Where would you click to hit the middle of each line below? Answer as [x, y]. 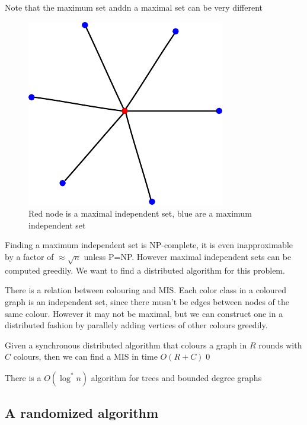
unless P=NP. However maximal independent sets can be [188, 256]
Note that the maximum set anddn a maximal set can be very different [134, 7]
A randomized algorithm [82, 413]
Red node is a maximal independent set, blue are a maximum [140, 213]
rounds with [280, 345]
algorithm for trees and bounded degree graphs [176, 377]
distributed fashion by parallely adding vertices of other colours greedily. [136, 325]
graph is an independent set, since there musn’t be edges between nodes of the [147, 301]
